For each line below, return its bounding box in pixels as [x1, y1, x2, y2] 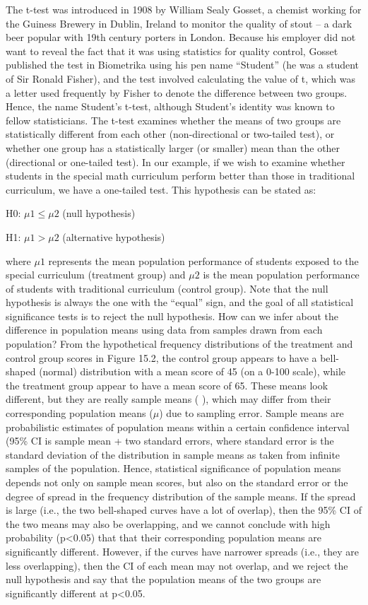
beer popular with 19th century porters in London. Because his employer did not [6, 30, 356, 45]
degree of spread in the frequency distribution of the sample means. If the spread [6, 488, 356, 503]
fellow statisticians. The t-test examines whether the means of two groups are [6, 112, 341, 127]
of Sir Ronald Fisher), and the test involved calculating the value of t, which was [6, 71, 355, 86]
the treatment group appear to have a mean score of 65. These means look [6, 377, 328, 392]
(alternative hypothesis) [62, 229, 165, 244]
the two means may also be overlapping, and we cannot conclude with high [6, 516, 331, 531]
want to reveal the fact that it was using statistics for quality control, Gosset [6, 43, 338, 58]
